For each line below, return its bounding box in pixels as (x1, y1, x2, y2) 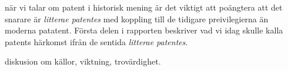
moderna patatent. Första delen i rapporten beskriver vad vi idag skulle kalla (5, 24, 283, 36)
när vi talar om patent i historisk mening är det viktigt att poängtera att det (5, 1, 283, 13)
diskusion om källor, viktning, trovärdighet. (5, 55, 161, 67)
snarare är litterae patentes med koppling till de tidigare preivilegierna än (5, 12, 269, 25)
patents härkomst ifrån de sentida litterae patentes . (5, 35, 188, 48)
